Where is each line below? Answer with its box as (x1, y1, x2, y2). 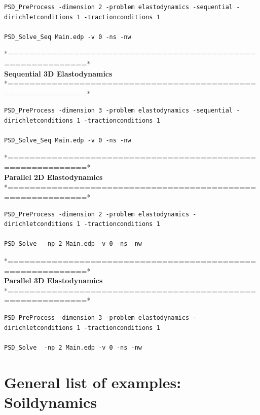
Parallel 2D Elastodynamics (4, 171, 103, 182)
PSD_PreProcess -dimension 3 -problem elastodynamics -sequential (4, 107, 233, 115)
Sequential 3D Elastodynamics (4, 68, 113, 79)
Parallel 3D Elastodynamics (4, 275, 103, 286)
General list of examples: (4, 371, 181, 392)
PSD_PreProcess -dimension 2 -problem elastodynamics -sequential (4, 4, 233, 11)
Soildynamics (4, 391, 97, 412)
